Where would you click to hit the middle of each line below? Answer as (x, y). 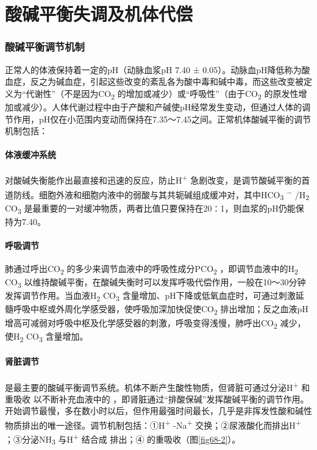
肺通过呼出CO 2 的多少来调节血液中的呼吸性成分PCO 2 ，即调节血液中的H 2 (151, 269)
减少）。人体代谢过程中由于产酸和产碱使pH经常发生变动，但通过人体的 (162, 106)
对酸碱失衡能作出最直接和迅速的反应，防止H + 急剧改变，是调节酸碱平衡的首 (158, 179)
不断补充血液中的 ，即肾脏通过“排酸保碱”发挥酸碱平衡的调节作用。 (175, 398)
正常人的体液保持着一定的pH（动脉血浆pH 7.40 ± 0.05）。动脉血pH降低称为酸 (158, 69)
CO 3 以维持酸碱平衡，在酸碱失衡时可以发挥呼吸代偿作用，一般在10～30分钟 (155, 283)
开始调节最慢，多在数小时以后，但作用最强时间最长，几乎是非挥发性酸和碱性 (158, 411)
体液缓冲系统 (30, 155)
